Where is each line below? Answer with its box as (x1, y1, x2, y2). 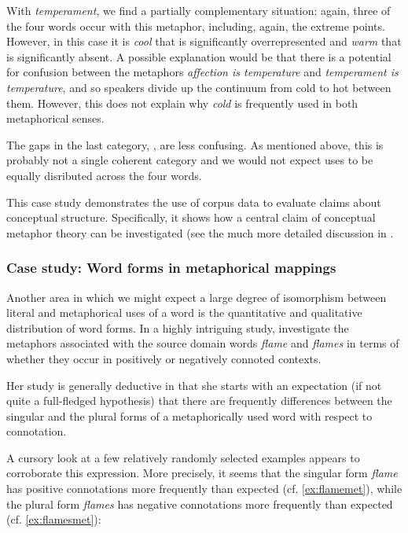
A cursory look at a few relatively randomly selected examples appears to (6, 449, 360, 465)
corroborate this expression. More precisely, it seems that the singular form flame (6, 465, 398, 481)
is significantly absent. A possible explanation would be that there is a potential (6, 48, 391, 64)
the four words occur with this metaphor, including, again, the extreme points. (6, 17, 385, 34)
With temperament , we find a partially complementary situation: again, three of (6, 2, 391, 18)
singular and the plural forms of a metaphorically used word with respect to (6, 407, 373, 424)
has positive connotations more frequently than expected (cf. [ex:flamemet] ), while (6, 480, 402, 497)
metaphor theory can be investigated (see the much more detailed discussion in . (6, 224, 394, 241)
